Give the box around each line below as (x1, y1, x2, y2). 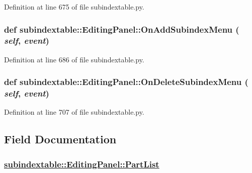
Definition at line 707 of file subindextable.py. (4, 107, 144, 117)
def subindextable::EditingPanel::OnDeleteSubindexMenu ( (4, 75, 248, 88)
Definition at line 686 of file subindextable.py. (4, 54, 144, 64)
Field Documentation (4, 131, 117, 147)
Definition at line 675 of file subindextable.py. (4, 2, 144, 12)
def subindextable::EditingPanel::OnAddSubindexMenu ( (4, 23, 239, 35)
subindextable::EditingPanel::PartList (4, 157, 159, 170)
